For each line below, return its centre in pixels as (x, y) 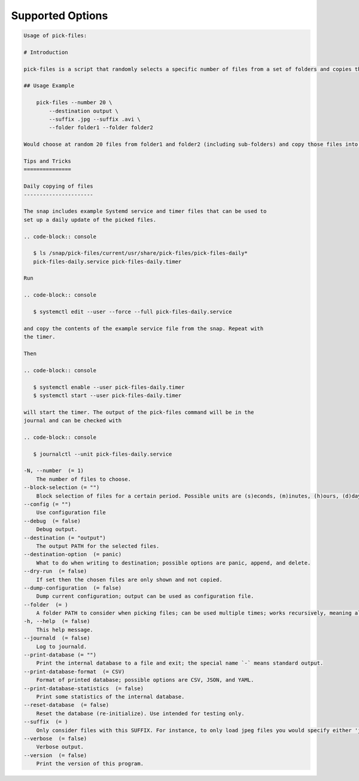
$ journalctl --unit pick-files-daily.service (103, 454)
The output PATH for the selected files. (98, 546)
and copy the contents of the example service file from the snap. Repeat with (144, 328)
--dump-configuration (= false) (73, 588)
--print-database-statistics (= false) (83, 688)
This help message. (65, 630)
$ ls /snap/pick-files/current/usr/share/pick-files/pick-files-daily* (141, 253)
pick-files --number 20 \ (74, 103)
